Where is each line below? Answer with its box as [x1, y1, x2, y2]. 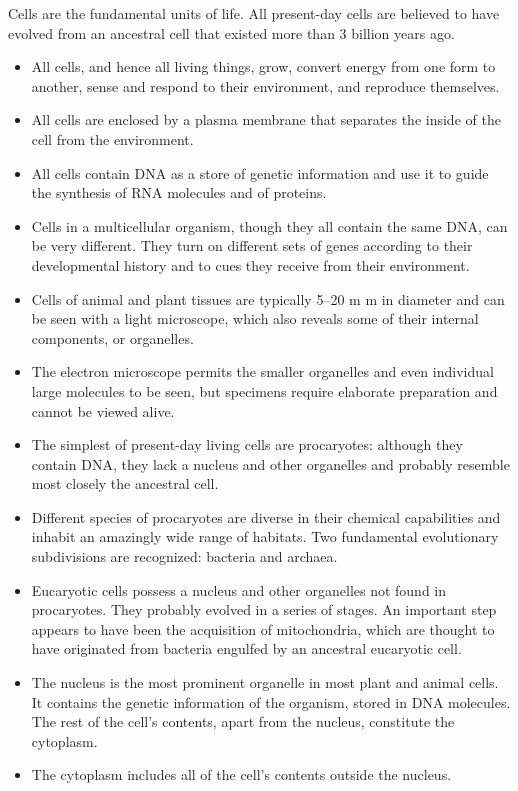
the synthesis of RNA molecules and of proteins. [31, 182, 327, 203]
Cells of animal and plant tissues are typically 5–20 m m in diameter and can [31, 288, 505, 309]
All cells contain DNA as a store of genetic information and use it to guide [31, 162, 489, 183]
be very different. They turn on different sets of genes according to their [31, 235, 473, 256]
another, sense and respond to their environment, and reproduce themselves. [31, 75, 500, 96]
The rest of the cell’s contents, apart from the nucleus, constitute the [31, 711, 455, 732]
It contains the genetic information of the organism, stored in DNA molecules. [31, 691, 511, 712]
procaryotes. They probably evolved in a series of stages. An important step [31, 599, 497, 620]
